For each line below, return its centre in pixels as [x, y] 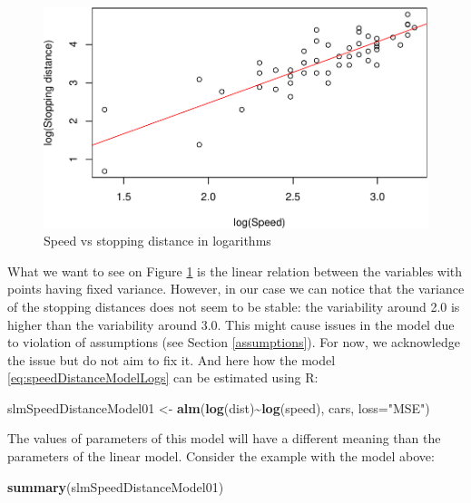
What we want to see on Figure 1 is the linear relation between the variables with [235, 271]
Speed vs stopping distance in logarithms [157, 241]
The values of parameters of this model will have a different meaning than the [224, 438]
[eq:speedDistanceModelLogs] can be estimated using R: [163, 377]
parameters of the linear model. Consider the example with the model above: [221, 456]
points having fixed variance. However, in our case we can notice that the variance [236, 289]
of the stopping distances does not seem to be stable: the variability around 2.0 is [234, 306]
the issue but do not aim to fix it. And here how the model [172, 359]
